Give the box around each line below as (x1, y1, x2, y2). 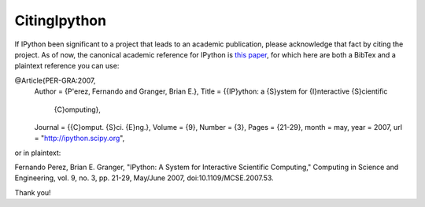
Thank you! (14, 187, 51, 197)
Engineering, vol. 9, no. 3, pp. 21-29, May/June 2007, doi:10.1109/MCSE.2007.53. (14, 173, 275, 183)
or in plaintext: (14, 148, 61, 157)
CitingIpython (14, 12, 106, 29)
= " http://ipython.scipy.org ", (34, 134, 125, 143)
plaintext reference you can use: (14, 61, 120, 71)
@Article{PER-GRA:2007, (14, 76, 96, 85)
